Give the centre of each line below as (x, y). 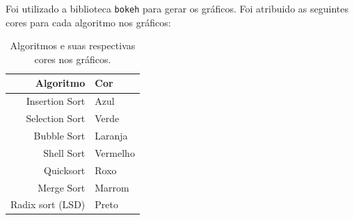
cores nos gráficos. (73, 59)
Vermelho (115, 152)
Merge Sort (62, 187)
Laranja (111, 135)
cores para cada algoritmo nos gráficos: (88, 22)
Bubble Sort (59, 135)
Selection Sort (56, 118)
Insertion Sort (56, 101)
